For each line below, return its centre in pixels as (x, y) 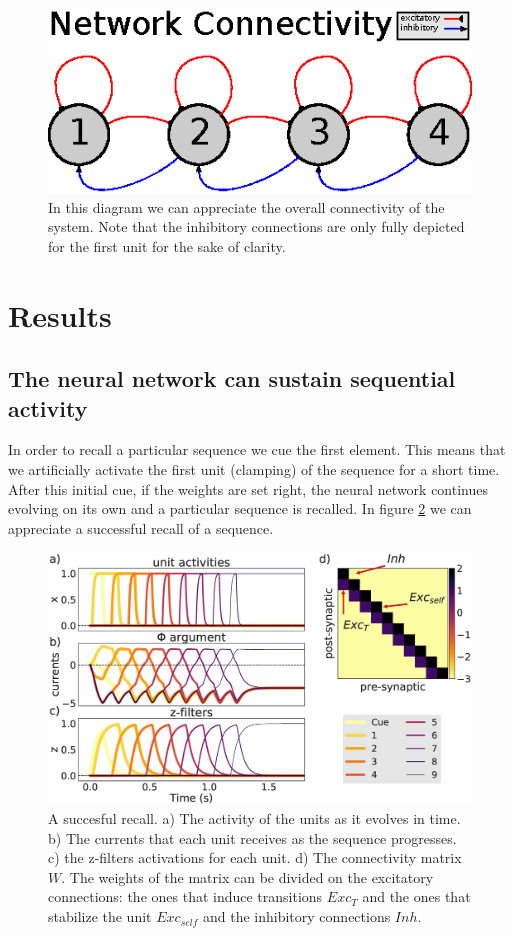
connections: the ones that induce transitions (185, 896)
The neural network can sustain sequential (232, 378)
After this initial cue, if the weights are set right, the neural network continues (248, 488)
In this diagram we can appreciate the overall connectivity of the (246, 206)
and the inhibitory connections (296, 916)
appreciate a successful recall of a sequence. (141, 527)
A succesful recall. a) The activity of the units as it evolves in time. (254, 818)
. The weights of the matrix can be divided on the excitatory (247, 876)
